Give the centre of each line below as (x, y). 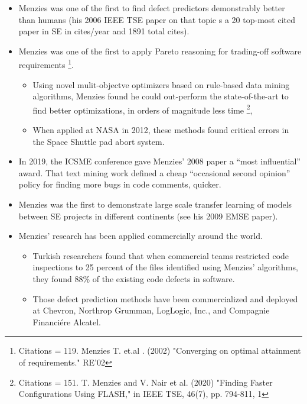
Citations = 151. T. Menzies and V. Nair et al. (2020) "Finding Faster (146, 382)
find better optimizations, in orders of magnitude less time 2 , (143, 109)
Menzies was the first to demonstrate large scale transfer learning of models (155, 204)
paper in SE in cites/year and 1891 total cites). (104, 31)
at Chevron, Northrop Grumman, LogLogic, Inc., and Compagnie (151, 310)
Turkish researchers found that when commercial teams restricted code (161, 255)
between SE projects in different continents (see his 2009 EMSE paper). (148, 216)
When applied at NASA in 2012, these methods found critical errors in (161, 130)
